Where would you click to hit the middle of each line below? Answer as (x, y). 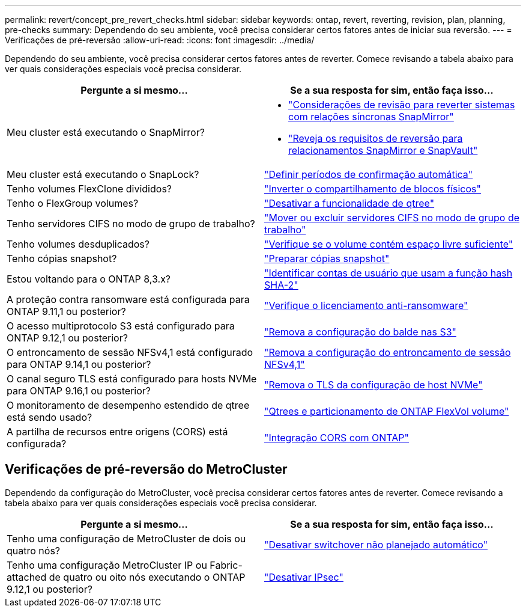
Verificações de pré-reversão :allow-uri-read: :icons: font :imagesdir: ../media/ (160, 40)
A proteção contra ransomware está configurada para (128, 299)
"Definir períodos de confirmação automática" (369, 174)
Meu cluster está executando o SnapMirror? (106, 132)
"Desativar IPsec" (304, 577)
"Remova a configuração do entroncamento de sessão (388, 352)
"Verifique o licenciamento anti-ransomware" (366, 305)
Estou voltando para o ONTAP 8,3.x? (89, 279)
